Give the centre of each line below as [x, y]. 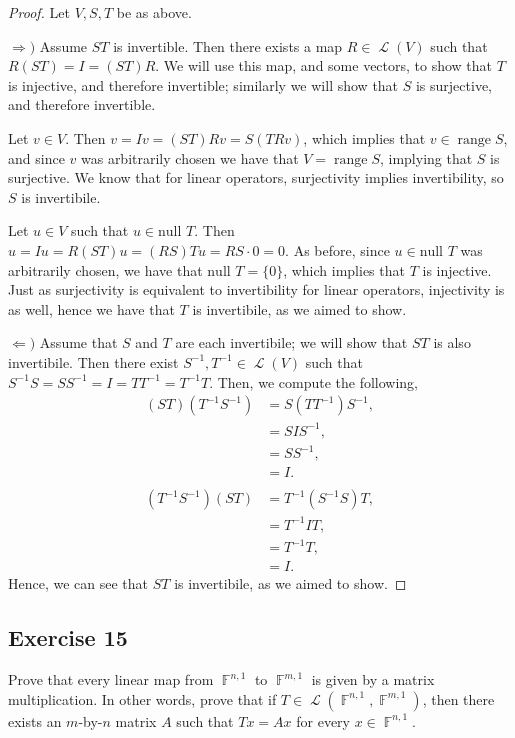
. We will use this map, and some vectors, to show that [324, 65]
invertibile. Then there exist [93, 361]
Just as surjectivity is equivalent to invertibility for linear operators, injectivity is [256, 289]
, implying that [426, 157]
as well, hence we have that [91, 308]
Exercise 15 [68, 637]
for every [323, 720]
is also [452, 342]
